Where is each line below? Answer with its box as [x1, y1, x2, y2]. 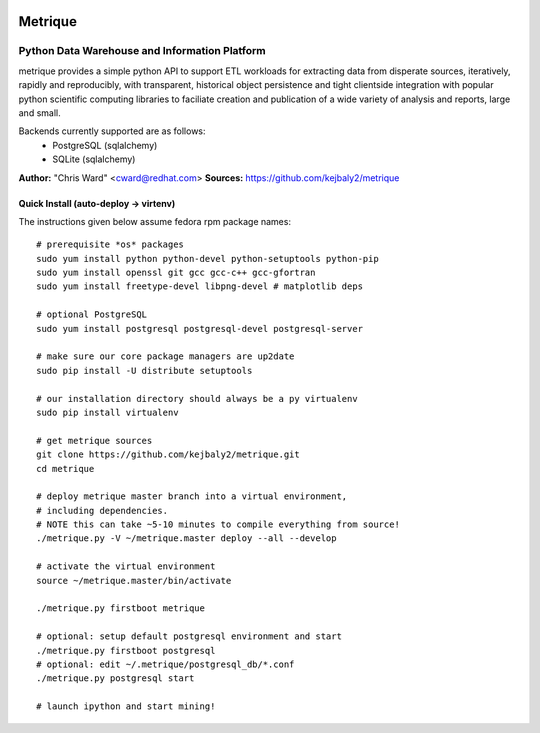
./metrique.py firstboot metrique [36, 603, 205, 614]
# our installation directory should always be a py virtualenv [36, 393, 359, 404]
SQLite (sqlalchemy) [52, 153, 136, 165]
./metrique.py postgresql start [36, 673, 195, 684]
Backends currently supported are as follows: [18, 125, 206, 137]
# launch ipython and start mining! [36, 701, 216, 712]
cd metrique [36, 463, 95, 474]
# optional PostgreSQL [36, 309, 148, 320]
